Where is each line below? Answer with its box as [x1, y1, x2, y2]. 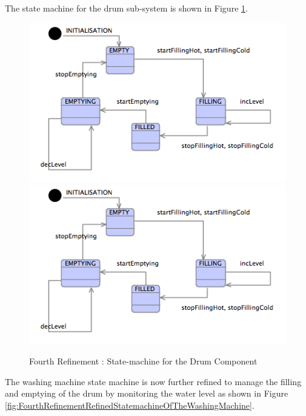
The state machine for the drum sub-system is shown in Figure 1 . [5, 2, 248, 14]
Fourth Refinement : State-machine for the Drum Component [29, 355, 258, 367]
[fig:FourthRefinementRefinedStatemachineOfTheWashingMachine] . [5, 398, 254, 411]
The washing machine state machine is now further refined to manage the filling [5, 375, 302, 387]
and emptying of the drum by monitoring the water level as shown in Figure [5, 387, 288, 400]
